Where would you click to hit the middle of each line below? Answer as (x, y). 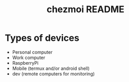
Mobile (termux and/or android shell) (51, 68)
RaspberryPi (25, 63)
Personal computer (32, 52)
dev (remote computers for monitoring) (53, 74)
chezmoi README (85, 9)
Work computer (29, 58)
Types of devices (42, 38)
